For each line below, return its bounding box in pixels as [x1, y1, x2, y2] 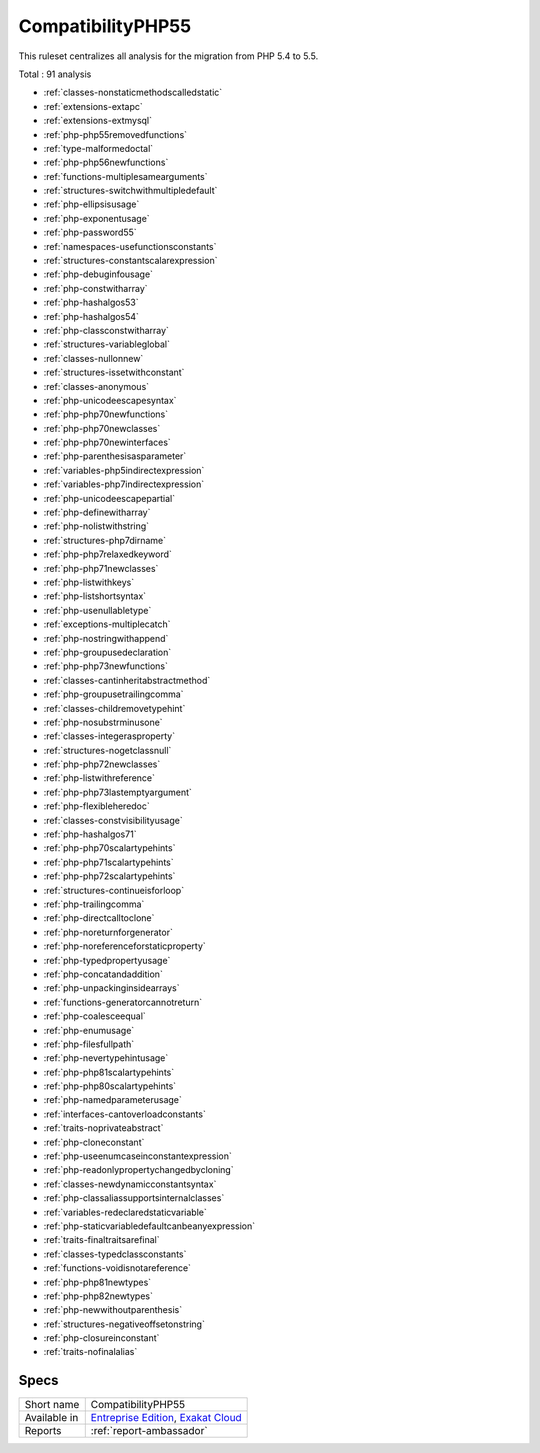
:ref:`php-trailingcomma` [43, 898, 145, 910]
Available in [24, 1411, 79, 1425]
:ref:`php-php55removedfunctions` [43, 128, 188, 140]
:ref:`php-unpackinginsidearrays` [43, 982, 180, 994]
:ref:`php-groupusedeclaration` [43, 646, 172, 658]
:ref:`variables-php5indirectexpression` [43, 464, 205, 476]
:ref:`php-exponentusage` [43, 212, 150, 224]
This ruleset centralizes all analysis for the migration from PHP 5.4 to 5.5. [18, 50, 319, 62]
